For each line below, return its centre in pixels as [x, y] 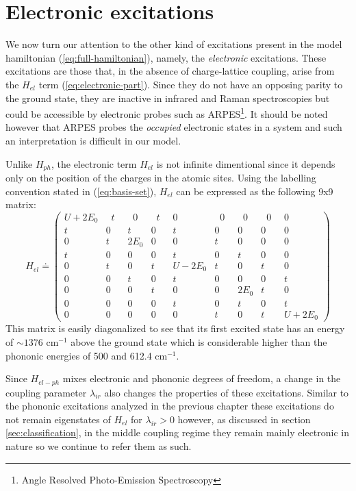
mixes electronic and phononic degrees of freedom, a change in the [202, 378]
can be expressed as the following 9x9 [255, 191]
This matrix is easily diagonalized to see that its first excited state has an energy [175, 328]
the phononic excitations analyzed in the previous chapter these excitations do [170, 406]
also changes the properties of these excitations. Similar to [227, 392]
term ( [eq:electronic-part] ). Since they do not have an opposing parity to [191, 84]
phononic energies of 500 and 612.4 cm [87, 355]
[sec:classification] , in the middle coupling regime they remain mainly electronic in [178, 432]
